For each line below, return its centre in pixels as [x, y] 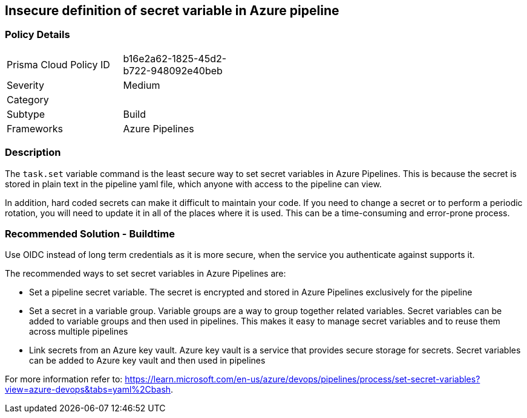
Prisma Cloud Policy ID [58, 64]
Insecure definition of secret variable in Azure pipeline [172, 11]
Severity [25, 85]
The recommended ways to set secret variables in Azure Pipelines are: [146, 274]
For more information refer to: [64, 379]
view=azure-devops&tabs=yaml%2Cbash [88, 390]
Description [33, 153]
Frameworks [35, 128]
